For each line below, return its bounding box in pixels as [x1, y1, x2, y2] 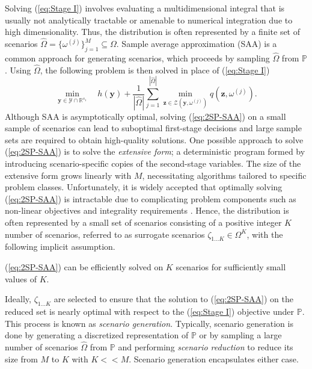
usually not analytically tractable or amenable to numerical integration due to [5, 13, 293, 26]
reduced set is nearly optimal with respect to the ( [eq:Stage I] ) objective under [5, 305, 295, 317]
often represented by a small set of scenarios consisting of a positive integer [5, 216, 282, 228]
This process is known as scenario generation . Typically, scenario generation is [5, 317, 293, 329]
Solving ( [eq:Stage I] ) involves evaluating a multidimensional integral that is [5, 2, 285, 14]
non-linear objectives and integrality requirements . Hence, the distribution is [5, 204, 289, 217]
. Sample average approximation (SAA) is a [116, 37, 277, 49]
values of [5, 272, 37, 285]
